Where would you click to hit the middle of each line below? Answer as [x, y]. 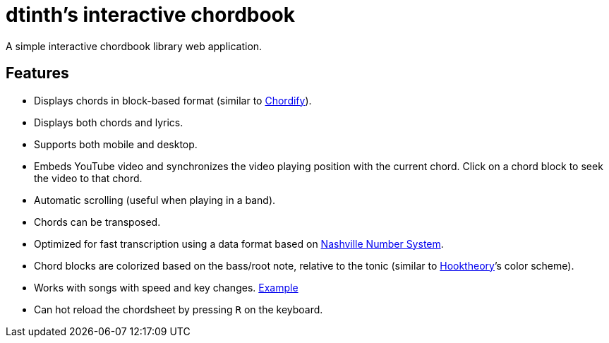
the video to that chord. [88, 178]
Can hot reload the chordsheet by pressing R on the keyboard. [179, 309]
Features [37, 73]
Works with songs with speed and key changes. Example [166, 287]
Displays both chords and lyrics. [109, 122]
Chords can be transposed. [97, 222]
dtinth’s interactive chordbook [151, 15]
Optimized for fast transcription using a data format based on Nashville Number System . [239, 243]
